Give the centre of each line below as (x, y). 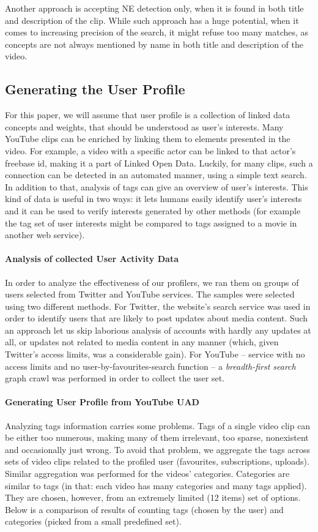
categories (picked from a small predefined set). (93, 521)
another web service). (45, 235)
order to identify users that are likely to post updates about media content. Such (157, 318)
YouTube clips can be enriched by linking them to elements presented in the (148, 139)
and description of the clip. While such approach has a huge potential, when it (152, 20)
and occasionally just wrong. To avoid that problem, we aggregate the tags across (158, 449)
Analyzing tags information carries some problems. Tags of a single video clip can (158, 425)
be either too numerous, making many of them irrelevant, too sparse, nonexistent (157, 437)
